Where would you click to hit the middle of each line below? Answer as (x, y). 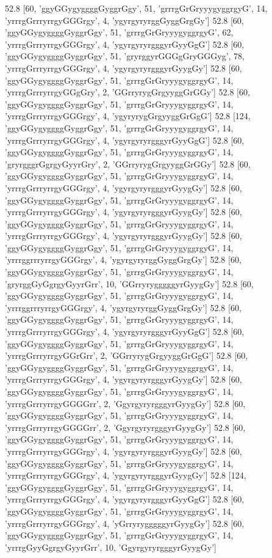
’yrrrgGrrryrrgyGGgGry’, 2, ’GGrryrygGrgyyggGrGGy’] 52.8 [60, (127, 92)
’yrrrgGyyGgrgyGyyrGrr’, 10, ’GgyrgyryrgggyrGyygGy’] (111, 547)
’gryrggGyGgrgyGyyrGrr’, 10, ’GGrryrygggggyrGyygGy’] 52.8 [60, (129, 283)
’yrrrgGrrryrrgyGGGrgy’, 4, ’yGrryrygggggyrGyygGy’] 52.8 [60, (125, 523)
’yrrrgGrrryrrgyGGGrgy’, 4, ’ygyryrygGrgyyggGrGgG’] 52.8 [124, (128, 116)
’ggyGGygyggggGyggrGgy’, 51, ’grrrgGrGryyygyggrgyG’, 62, (119, 32)
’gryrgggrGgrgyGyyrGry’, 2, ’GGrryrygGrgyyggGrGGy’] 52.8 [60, (128, 163)
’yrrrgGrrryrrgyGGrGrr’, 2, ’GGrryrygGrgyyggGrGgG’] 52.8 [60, (127, 355)
